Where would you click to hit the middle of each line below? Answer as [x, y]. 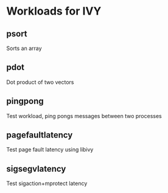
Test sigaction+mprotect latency [47, 183]
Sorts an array [24, 48]
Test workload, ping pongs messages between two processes [84, 116]
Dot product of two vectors [40, 82]
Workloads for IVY [54, 11]
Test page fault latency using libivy [50, 150]
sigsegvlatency [36, 169]
